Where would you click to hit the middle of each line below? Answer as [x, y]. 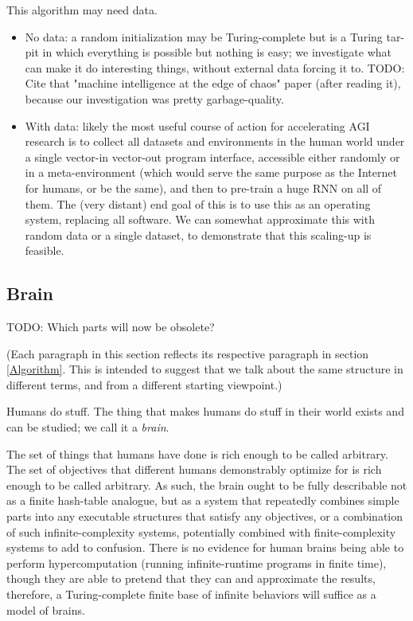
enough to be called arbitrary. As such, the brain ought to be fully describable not [207, 484]
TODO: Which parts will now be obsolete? [111, 327]
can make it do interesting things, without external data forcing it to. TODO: [215, 67]
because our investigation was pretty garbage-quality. [154, 98]
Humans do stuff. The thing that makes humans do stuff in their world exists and [205, 411]
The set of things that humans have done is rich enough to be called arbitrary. [197, 453]
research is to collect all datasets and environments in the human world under [215, 141]
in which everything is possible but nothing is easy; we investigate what [217, 52]
